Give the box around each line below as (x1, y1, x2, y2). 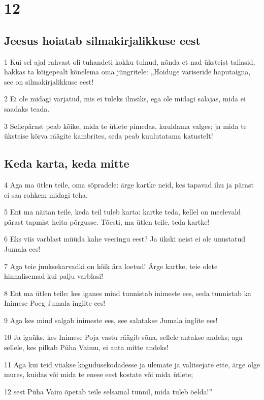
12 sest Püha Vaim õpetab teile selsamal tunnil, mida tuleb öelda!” (4, 386, 213, 396)
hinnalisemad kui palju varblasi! (4, 271, 104, 281)
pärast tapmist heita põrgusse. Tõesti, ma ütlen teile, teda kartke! (4, 216, 210, 227)
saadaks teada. (4, 103, 50, 114)
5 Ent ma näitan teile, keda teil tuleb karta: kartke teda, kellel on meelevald (4, 206, 241, 217)
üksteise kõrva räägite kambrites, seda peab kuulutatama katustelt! (4, 130, 213, 141)
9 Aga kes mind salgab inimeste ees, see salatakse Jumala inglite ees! (4, 314, 218, 325)
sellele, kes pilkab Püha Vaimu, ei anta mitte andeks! (4, 342, 169, 353)
